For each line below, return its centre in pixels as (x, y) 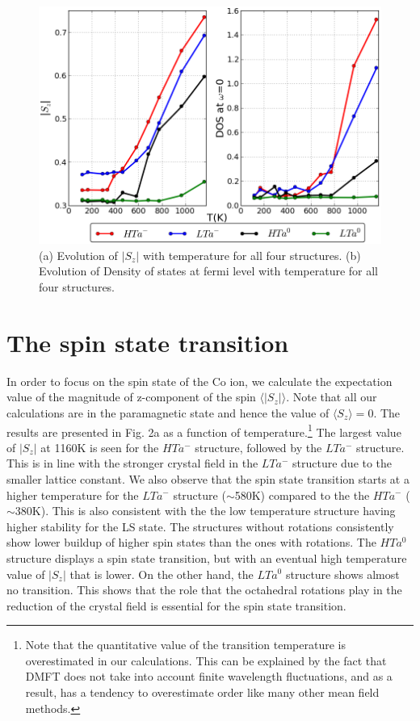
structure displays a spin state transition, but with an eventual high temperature (207, 558)
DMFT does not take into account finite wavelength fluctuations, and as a (209, 676)
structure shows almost (342, 574)
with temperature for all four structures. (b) (252, 255)
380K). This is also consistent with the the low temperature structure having (205, 511)
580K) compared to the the (302, 495)
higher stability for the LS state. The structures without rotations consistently (200, 526)
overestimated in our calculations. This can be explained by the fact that (206, 660)
